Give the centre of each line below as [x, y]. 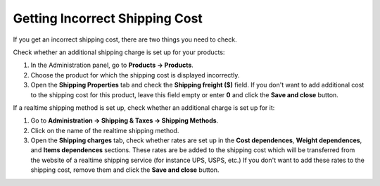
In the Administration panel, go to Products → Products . [112, 65]
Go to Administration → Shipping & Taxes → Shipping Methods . [125, 120]
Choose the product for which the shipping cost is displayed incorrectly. [135, 75]
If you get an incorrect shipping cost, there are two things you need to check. [125, 39]
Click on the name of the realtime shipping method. [105, 130]
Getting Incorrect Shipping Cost [108, 18]
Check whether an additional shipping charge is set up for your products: [119, 52]
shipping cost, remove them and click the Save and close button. [125, 170]
